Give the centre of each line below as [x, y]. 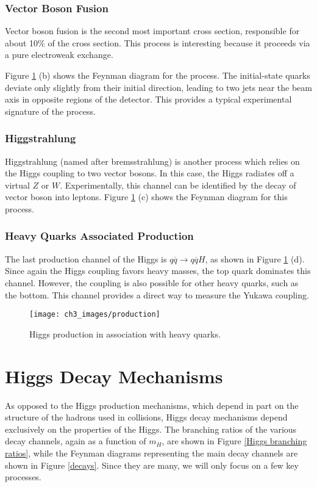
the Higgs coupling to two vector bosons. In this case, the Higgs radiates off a [150, 173]
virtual [17, 185]
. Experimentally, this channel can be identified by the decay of [178, 185]
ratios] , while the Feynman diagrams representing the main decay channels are [151, 453]
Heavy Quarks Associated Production [99, 236]
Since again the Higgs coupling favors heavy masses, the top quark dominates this [158, 271]
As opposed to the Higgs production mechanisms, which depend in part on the [152, 405]
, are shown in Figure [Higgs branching [234, 441]
